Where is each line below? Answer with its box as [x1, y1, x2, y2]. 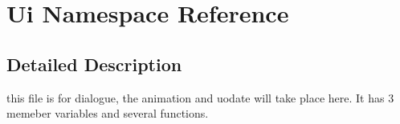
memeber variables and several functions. [6, 105, 209, 122]
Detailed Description [6, 51, 182, 76]
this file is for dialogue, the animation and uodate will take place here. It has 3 [6, 89, 394, 106]
